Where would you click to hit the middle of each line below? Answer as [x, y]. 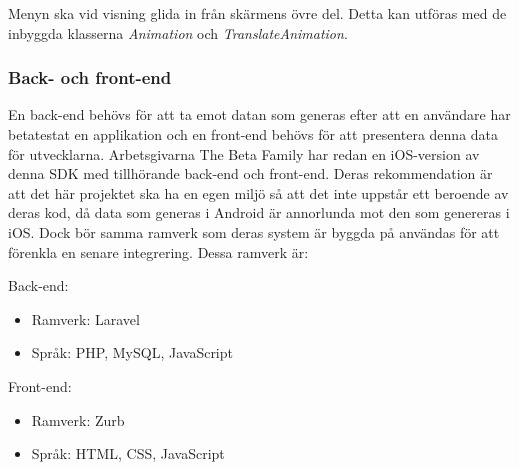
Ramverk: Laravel [85, 318]
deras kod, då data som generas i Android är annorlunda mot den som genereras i [259, 212]
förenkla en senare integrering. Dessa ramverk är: [158, 251]
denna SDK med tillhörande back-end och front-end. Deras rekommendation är [250, 173]
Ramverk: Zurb [78, 419]
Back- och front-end [90, 77]
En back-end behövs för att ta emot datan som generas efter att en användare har [259, 114]
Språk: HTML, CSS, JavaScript [128, 453]
